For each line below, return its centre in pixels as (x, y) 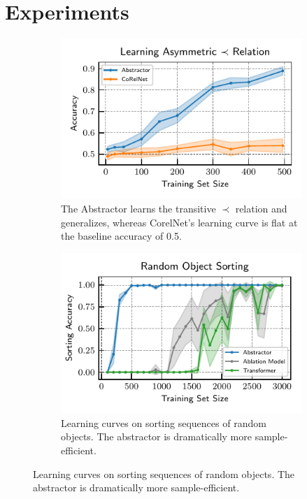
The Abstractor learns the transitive (138, 209)
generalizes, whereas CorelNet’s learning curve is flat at (179, 222)
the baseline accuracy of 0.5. (121, 236)
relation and (261, 209)
